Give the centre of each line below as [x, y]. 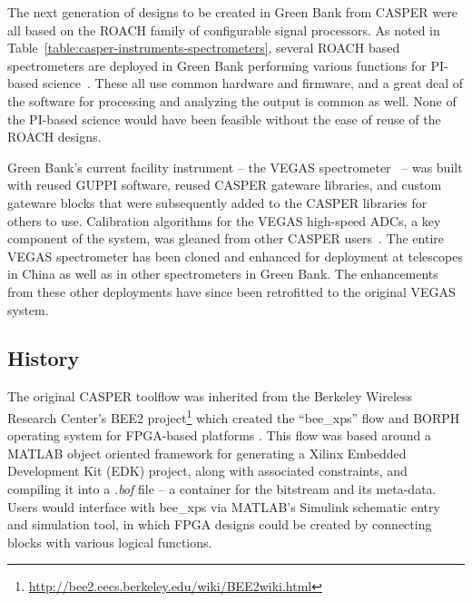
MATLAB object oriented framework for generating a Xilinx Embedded [207, 453]
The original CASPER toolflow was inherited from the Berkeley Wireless [210, 396]
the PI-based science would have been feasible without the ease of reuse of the [224, 118]
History [44, 358]
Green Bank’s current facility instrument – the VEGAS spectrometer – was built [235, 167]
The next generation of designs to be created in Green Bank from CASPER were [232, 12]
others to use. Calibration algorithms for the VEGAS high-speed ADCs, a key [224, 220]
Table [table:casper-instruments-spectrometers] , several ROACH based [204, 48]
